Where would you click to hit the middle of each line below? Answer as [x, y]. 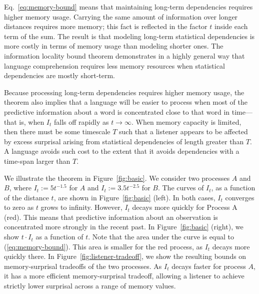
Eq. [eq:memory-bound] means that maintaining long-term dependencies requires [128, 7]
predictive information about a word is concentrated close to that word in [117, 111]
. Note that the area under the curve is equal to [161, 237]
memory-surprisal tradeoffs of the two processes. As [83, 266]
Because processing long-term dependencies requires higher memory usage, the [124, 92]
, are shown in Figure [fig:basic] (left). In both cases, [134, 197]
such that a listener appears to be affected [183, 131]
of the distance [26, 197]
